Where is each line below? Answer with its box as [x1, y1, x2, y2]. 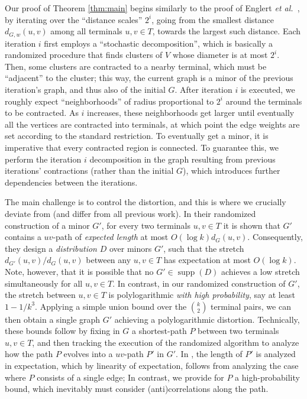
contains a [5, 231, 41, 243]
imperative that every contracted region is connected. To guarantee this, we [5, 141, 279, 153]
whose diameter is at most [172, 48, 268, 61]
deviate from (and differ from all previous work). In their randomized [5, 207, 256, 219]
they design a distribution [5, 242, 97, 254]
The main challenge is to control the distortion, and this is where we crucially [5, 196, 286, 208]
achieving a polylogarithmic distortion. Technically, [114, 313, 300, 325]
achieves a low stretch [221, 265, 300, 277]
